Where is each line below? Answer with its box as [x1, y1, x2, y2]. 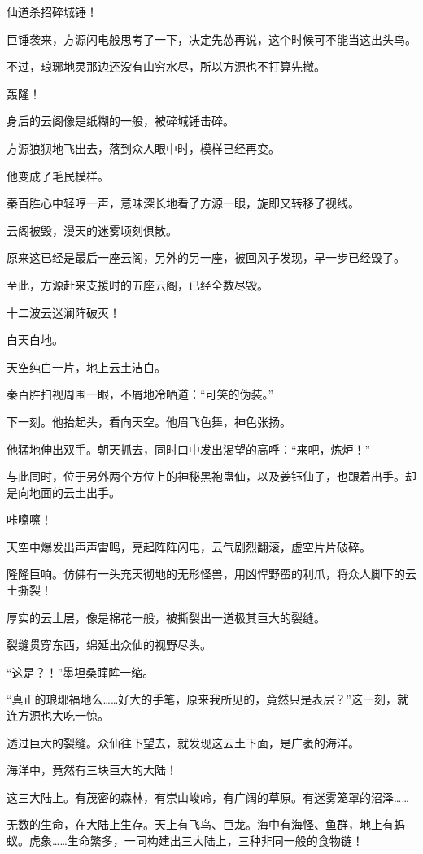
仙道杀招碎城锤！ [7, 3, 98, 20]
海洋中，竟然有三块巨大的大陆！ [7, 761, 177, 778]
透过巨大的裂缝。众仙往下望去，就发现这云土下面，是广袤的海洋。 [7, 734, 360, 751]
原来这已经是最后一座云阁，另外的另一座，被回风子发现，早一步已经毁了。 [7, 249, 405, 266]
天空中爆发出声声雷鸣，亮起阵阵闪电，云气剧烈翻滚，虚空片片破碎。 [7, 538, 371, 555]
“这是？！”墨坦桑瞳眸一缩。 [7, 663, 155, 680]
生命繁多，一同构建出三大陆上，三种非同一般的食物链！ [67, 832, 364, 848]
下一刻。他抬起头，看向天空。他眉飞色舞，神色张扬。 [7, 412, 291, 429]
